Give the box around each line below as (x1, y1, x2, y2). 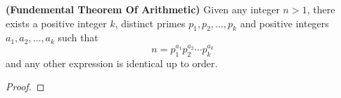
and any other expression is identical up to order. (6, 55, 218, 70)
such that (58, 30, 98, 45)
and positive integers (240, 15, 329, 30)
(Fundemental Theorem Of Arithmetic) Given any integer (6, 2, 280, 16)
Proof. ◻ (6, 79, 45, 94)
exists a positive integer (6, 15, 107, 30)
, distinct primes (115, 15, 186, 30)
